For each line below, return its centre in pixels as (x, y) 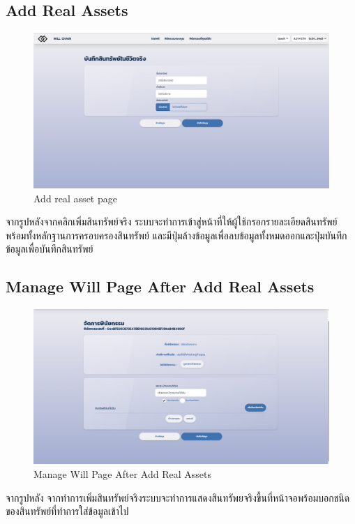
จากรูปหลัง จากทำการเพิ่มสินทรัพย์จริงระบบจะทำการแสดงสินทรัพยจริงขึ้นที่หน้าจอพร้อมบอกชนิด (178, 497)
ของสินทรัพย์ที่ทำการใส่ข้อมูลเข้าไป (67, 511)
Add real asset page (75, 198)
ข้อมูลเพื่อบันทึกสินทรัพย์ (50, 249)
